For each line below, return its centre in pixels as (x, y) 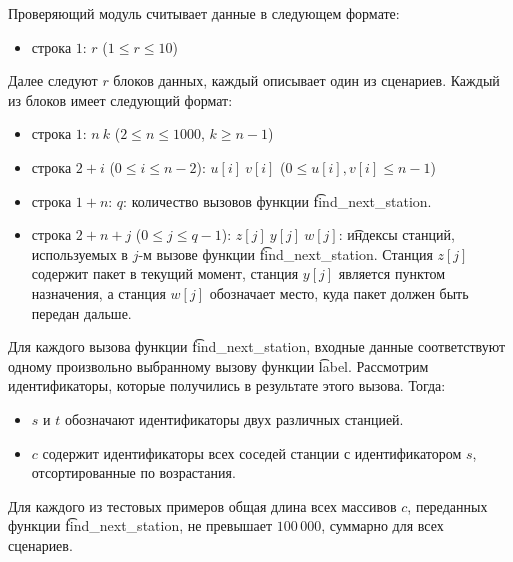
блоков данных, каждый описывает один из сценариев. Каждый (306, 80)
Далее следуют (53, 80)
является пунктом (392, 273)
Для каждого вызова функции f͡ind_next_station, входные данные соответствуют (257, 346)
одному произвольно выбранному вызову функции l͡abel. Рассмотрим (218, 365)
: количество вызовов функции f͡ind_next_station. (277, 200)
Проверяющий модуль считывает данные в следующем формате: (204, 13)
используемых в (79, 253)
